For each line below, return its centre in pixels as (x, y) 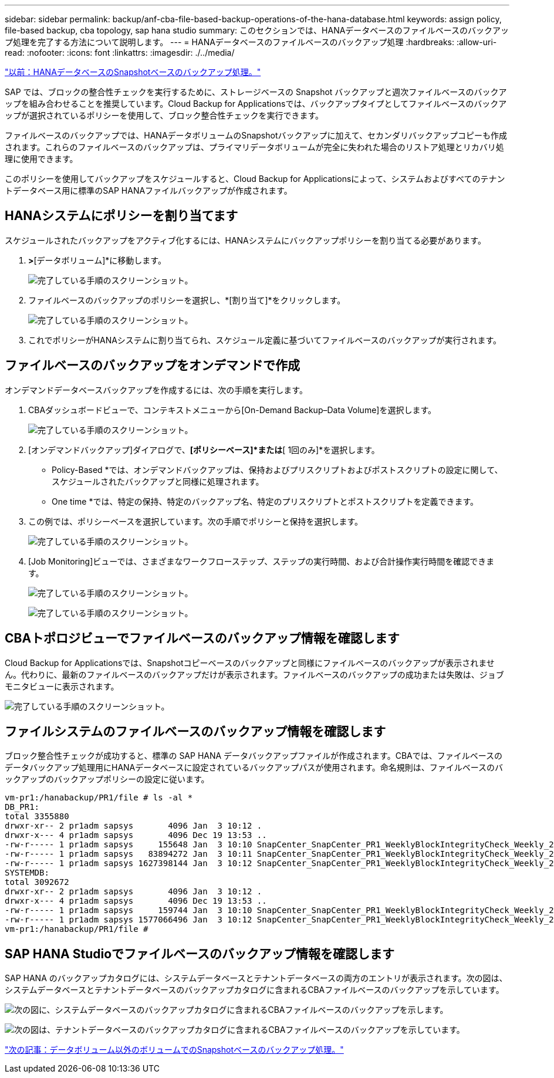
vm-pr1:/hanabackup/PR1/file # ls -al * (99, 798)
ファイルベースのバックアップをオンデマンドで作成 (152, 366)
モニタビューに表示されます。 (62, 686)
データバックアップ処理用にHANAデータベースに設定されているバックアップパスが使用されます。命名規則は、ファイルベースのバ (254, 768)
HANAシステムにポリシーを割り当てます (121, 216)
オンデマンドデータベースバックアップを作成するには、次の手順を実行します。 (156, 390)
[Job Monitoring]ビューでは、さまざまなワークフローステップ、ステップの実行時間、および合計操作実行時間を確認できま (261, 561)
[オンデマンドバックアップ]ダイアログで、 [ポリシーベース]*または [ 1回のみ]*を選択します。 (204, 450)
